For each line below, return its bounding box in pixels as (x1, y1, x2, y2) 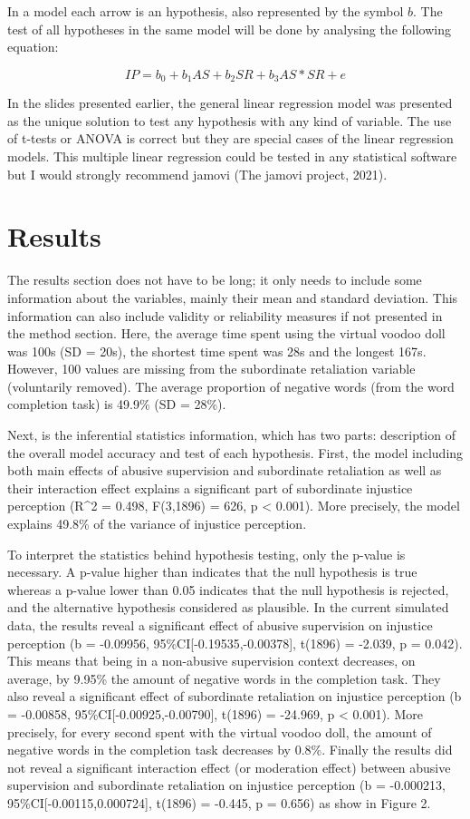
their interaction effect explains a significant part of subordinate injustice (7, 478, 413, 497)
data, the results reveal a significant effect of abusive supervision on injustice (7, 616, 433, 635)
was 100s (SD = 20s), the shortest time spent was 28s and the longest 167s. (7, 341, 427, 360)
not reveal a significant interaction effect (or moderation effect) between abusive (7, 757, 451, 776)
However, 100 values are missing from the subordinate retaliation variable (7, 359, 416, 378)
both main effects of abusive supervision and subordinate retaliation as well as (7, 461, 442, 480)
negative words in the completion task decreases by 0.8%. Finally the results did (7, 740, 453, 759)
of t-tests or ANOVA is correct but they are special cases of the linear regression (7, 129, 454, 148)
